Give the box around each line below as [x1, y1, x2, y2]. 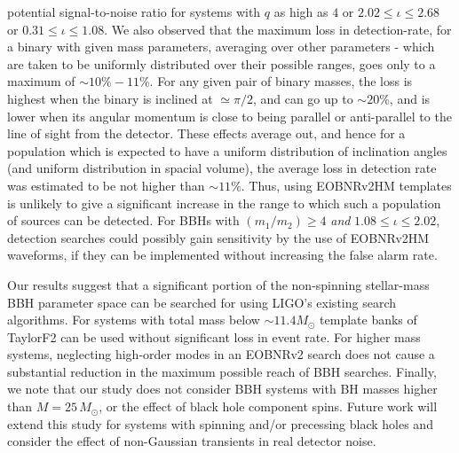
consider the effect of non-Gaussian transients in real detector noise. [7, 432, 376, 450]
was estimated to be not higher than [7, 176, 205, 194]
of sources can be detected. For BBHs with [7, 211, 240, 230]
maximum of [7, 72, 75, 90]
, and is [389, 89, 431, 107]
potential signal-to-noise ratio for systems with [7, 3, 261, 20]
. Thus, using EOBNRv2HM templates [241, 176, 452, 194]
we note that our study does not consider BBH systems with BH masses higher [7, 379, 438, 398]
